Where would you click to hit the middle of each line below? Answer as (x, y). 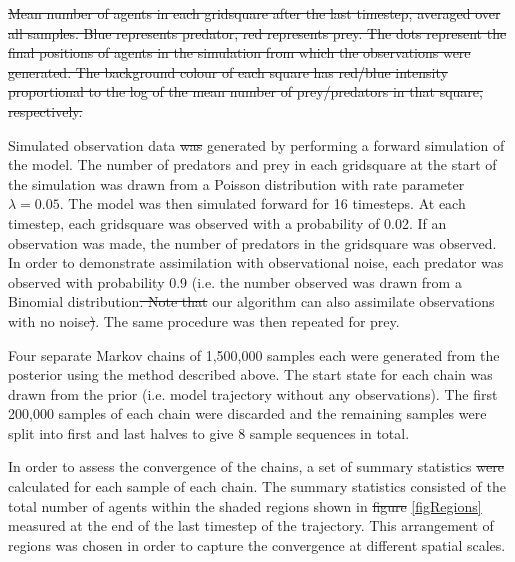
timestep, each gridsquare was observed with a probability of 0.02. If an (227, 222)
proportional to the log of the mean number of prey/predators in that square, (245, 91)
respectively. (45, 110)
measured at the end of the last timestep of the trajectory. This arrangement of (251, 525)
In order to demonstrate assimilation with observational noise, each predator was (256, 262)
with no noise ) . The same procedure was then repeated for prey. (204, 320)
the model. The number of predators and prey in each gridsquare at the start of (252, 164)
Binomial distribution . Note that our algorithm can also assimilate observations (251, 301)
